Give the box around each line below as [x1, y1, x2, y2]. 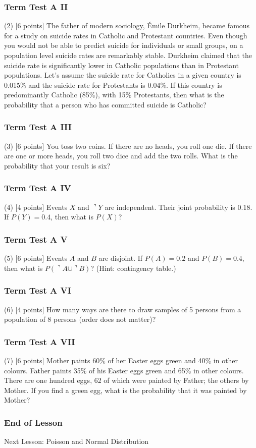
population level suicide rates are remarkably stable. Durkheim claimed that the [4, 50, 252, 60]
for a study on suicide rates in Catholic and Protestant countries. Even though [4, 30, 247, 40]
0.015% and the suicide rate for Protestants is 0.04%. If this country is [4, 79, 222, 90]
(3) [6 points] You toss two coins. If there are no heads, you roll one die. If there [4, 140, 252, 151]
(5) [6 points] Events [4, 253, 68, 263]
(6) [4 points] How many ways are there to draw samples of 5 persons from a [4, 304, 241, 314]
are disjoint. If [98, 253, 143, 263]
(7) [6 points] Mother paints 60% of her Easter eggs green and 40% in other [4, 355, 238, 365]
